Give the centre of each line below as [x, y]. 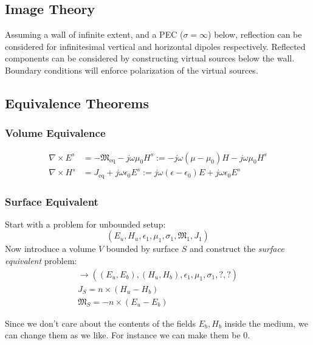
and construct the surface [237, 249]
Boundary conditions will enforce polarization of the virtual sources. [132, 70]
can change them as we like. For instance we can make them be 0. [128, 335]
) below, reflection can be [255, 34]
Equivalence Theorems [77, 103]
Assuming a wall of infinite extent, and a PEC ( [94, 34]
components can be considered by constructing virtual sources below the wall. [150, 58]
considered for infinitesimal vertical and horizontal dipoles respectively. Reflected [155, 46]
